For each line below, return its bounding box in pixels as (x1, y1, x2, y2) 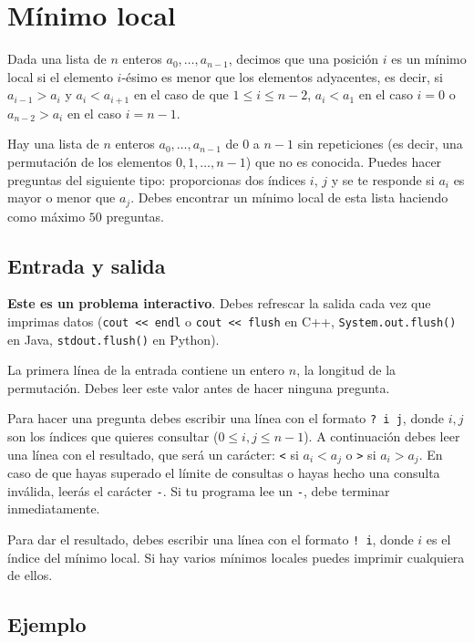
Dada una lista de (7, 49, 107, 68)
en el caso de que (133, 85, 229, 104)
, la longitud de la (296, 360, 397, 379)
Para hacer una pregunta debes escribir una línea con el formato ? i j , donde (7, 409, 444, 428)
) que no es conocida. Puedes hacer (245, 151, 442, 171)
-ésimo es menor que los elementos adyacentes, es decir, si (121, 67, 443, 86)
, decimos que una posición (228, 49, 379, 68)
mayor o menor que (7, 188, 116, 207)
